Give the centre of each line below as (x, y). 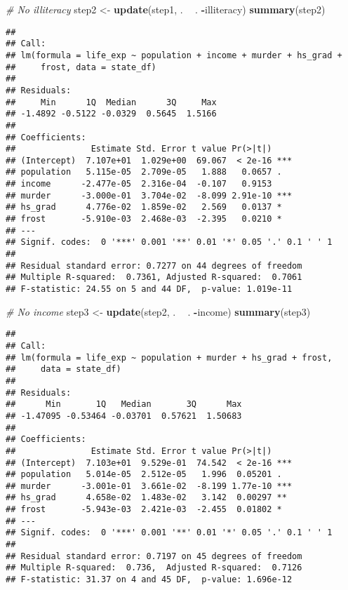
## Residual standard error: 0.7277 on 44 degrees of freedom (154, 266)
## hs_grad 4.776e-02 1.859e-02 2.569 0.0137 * (144, 207)
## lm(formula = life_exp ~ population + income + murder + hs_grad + (174, 55)
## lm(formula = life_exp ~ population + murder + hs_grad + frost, (169, 357)
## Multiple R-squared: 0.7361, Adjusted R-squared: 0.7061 (154, 277)
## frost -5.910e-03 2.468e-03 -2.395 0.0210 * (144, 219)
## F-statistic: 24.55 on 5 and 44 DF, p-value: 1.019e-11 (149, 289)
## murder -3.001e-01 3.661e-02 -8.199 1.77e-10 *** (149, 486)
